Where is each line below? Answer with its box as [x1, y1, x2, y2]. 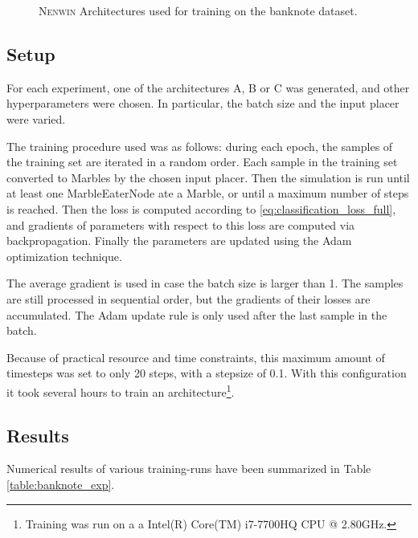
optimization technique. [6, 247, 122, 264]
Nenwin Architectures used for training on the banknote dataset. [39, 2, 358, 18]
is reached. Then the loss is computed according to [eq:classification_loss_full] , [6, 200, 396, 217]
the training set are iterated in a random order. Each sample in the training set [6, 153, 398, 170]
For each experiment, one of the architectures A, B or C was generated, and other [6, 79, 410, 96]
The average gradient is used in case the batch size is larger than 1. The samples [6, 275, 404, 291]
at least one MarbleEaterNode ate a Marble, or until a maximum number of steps [6, 185, 409, 202]
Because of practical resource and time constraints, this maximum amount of [6, 348, 385, 365]
